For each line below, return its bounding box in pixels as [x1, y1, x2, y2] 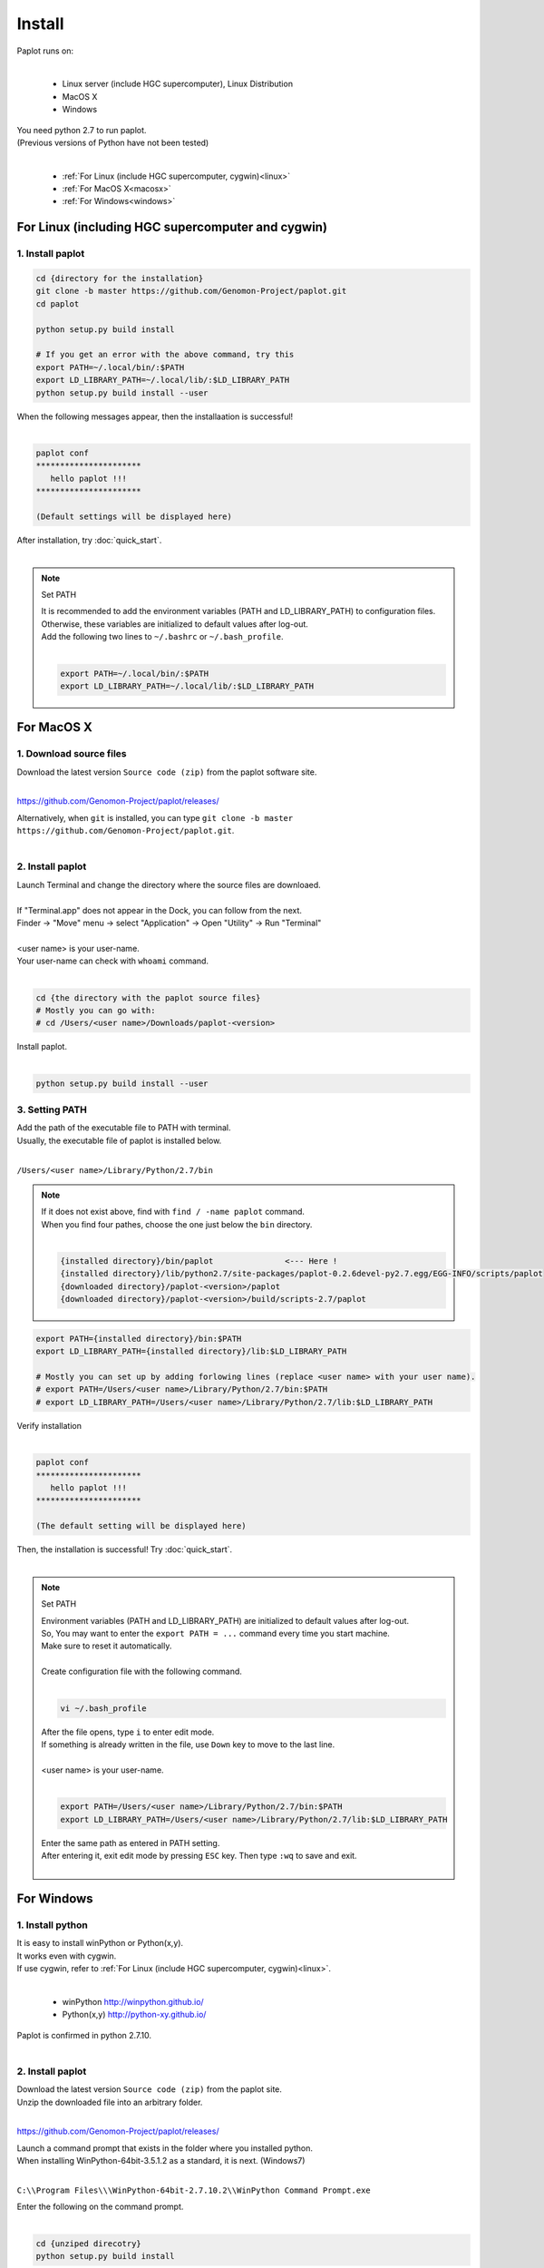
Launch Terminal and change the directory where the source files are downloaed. [16, 879, 321, 890]
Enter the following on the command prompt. [16, 2201, 184, 2213]
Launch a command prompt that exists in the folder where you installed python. [16, 2142, 313, 2154]
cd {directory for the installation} [35, 273, 204, 284]
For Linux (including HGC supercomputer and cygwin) [16, 220, 328, 235]
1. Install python [16, 1919, 88, 1931]
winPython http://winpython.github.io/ [62, 1997, 204, 2007]
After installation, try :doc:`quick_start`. [16, 534, 162, 545]
